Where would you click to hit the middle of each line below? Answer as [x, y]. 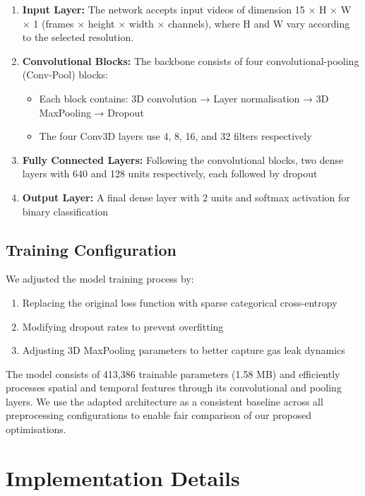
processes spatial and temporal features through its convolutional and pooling [174, 388]
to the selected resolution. [78, 37]
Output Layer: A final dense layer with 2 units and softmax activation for [186, 197]
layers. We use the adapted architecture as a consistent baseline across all [164, 401]
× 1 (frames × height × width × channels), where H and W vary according [186, 23]
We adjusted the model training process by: [100, 279]
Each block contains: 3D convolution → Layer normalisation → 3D [184, 98]
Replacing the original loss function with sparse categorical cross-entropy [180, 302]
